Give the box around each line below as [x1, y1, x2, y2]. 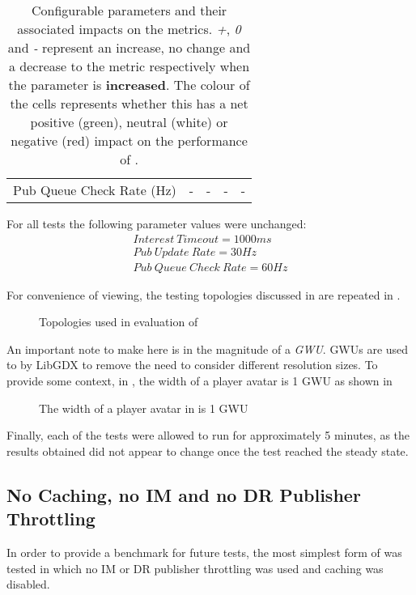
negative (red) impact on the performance [11, 131, 248, 150]
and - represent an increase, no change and [7, 38, 251, 57]
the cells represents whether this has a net [10, 94, 248, 113]
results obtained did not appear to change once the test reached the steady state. [6, 442, 409, 459]
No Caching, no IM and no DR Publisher [6, 482, 361, 507]
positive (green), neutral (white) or [30, 113, 228, 131]
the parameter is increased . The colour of [8, 75, 250, 94]
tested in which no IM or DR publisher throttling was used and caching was [6, 559, 384, 576]
